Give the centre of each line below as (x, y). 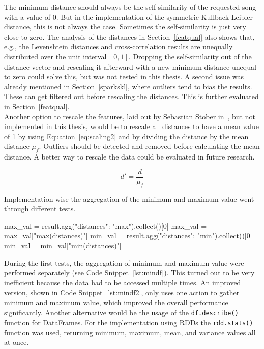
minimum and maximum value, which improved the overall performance (116, 302)
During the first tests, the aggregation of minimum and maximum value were (124, 262)
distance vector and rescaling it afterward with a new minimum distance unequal (130, 66)
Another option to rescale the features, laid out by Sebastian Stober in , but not (130, 116)
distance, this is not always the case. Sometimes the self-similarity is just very (125, 27)
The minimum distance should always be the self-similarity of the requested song (130, 7)
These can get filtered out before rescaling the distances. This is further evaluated (131, 96)
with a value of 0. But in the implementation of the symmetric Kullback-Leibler (128, 17)
